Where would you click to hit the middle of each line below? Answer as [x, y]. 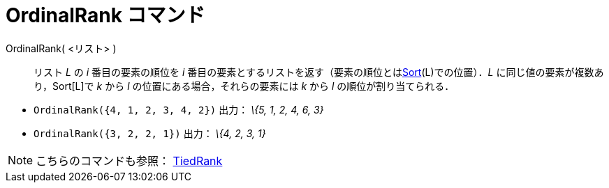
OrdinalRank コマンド [105, 15]
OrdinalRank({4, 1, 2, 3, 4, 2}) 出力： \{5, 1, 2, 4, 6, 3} [179, 109]
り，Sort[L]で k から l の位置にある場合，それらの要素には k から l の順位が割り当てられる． [244, 86]
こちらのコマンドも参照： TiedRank [129, 160]
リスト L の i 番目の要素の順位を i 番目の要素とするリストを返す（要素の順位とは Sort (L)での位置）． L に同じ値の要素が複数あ [319, 72]
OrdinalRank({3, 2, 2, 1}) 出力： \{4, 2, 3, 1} [150, 133]
